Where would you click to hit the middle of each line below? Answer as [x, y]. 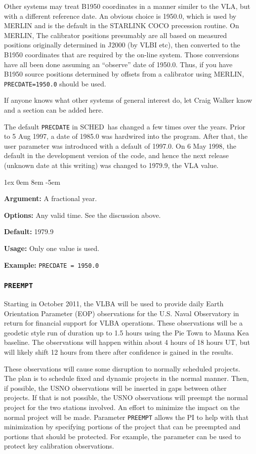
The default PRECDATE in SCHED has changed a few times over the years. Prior [125, 126]
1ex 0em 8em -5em [32, 182]
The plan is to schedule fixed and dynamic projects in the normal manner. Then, [127, 378]
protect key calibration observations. [59, 446]
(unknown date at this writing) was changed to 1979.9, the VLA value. [111, 165]
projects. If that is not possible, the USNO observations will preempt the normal [126, 397]
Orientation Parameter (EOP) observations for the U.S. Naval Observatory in [122, 313]
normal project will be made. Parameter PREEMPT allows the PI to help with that [126, 417]
